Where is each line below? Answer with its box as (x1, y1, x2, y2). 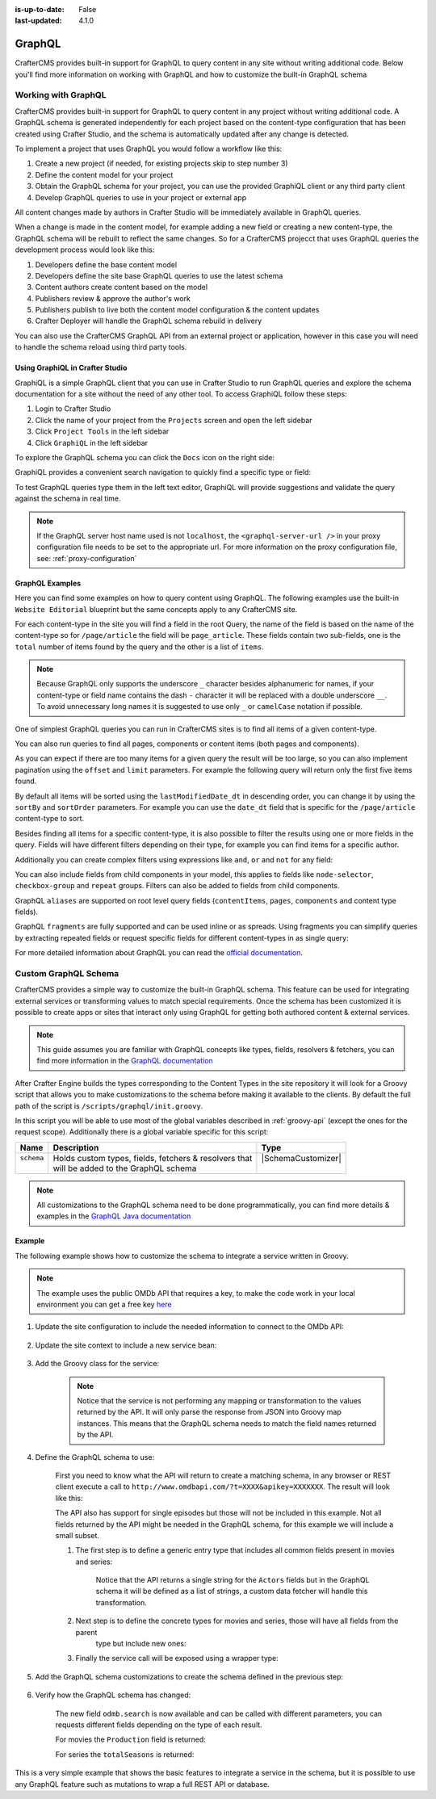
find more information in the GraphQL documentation (36, 1056, 213, 1066)
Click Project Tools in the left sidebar (35, 426, 170, 436)
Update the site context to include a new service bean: (35, 1340, 217, 1350)
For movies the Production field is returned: (55, 1734, 206, 1744)
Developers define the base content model (35, 259, 178, 270)
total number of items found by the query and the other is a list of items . (15, 642, 264, 652)
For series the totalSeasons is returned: (55, 1749, 195, 1759)
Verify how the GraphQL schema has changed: (35, 1690, 191, 1700)
